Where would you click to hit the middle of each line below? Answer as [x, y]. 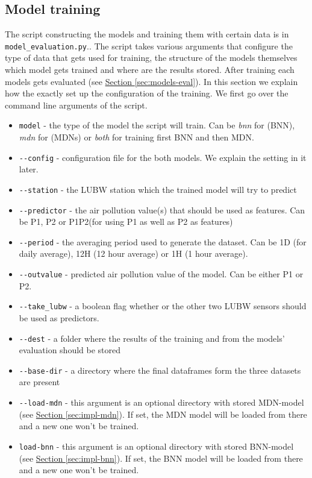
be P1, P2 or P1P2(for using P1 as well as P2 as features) [126, 222]
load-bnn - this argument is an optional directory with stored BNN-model [156, 446]
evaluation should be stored [70, 350]
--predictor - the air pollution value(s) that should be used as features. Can [162, 209]
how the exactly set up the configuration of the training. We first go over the [147, 93]
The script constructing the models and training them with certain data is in [147, 34]
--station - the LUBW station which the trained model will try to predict [158, 189]
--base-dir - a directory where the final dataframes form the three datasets [160, 370]
